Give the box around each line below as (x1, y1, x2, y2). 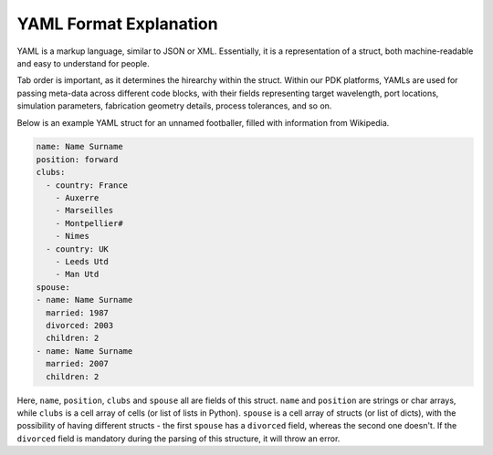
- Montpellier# (55, 218, 123, 228)
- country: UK (46, 243, 110, 254)
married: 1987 (46, 307, 110, 318)
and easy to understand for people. (16, 57, 150, 68)
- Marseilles (55, 205, 114, 216)
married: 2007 (46, 358, 110, 369)
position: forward (36, 154, 119, 164)
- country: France (46, 180, 128, 191)
